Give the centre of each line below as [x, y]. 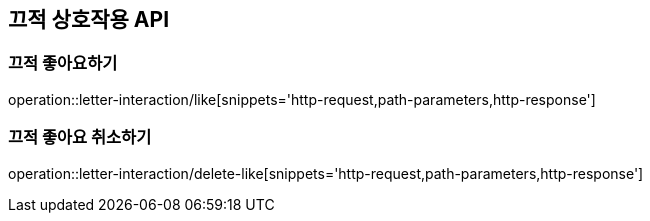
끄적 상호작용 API [89, 19]
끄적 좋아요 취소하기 [80, 137]
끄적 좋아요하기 [63, 63]
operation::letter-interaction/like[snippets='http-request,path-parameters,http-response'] [302, 99]
